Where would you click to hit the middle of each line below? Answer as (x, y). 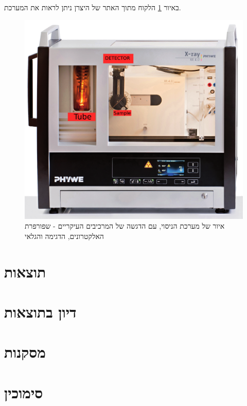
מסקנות (25, 352)
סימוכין (24, 392)
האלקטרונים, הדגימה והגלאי (64, 236)
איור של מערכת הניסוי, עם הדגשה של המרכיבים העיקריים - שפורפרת (125, 226)
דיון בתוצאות (40, 312)
